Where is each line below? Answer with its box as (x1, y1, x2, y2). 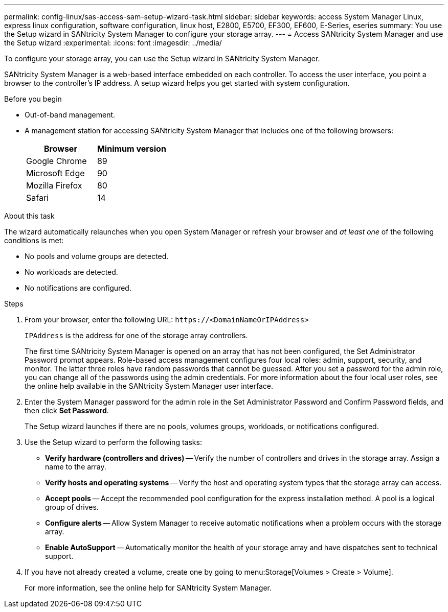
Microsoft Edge (26, 168, 85, 178)
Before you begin (4, 95, 62, 103)
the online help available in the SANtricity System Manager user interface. (25, 382, 273, 390)
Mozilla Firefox (26, 180, 82, 191)
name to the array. (45, 462, 106, 471)
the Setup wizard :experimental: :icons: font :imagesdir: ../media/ (4, 38, 222, 47)
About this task (4, 211, 55, 220)
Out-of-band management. (25, 110, 116, 119)
